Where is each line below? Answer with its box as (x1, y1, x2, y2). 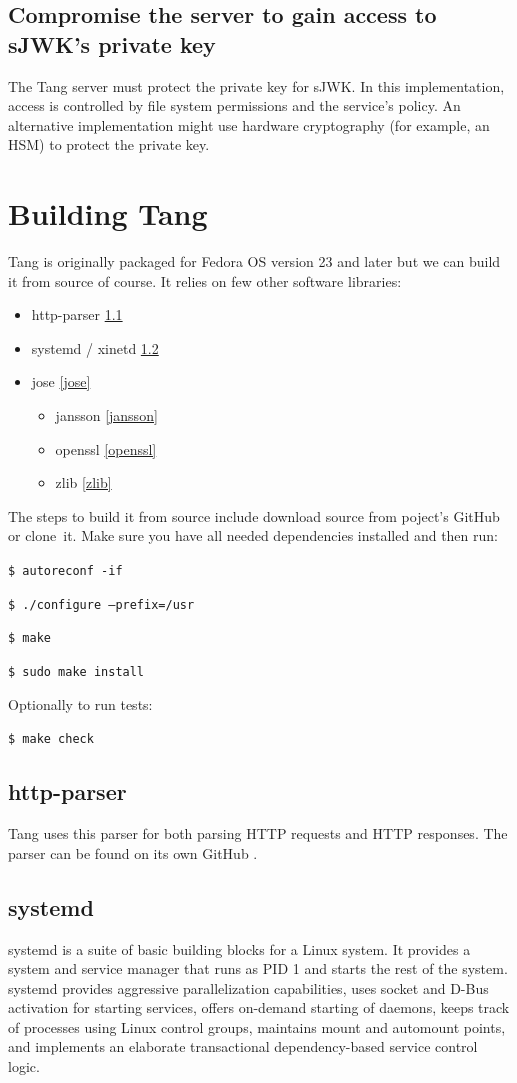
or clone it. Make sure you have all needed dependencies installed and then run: (8, 525, 498, 546)
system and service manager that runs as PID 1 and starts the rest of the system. (8, 958, 508, 979)
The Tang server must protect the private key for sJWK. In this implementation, (8, 75, 505, 96)
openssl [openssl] (55, 438, 157, 459)
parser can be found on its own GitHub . (8, 842, 258, 863)
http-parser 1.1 (31, 304, 123, 325)
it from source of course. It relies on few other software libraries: (8, 270, 402, 291)
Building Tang (8, 193, 208, 234)
